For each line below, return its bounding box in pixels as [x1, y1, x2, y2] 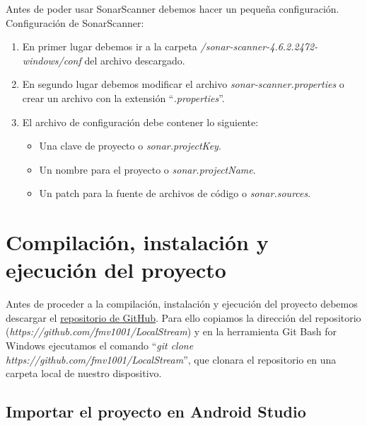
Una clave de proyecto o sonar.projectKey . [39, 138, 221, 153]
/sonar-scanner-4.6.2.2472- [200, 39, 318, 54]
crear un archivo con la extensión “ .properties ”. [22, 90, 225, 105]
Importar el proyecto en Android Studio [6, 400, 306, 422]
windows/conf [22, 52, 81, 67]
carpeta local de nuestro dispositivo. [6, 366, 162, 381]
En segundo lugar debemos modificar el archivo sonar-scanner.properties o [22, 77, 344, 91]
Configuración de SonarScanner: [6, 15, 144, 30]
